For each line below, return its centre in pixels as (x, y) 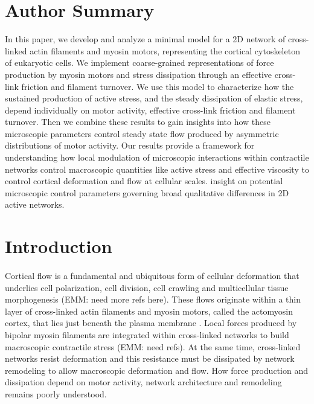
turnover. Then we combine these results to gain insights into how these (138, 122)
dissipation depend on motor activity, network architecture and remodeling (143, 382)
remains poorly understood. (56, 393)
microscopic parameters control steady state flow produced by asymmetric (142, 133)
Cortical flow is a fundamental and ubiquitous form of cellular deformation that (152, 275)
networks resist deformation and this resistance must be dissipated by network (150, 358)
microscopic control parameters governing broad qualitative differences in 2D (147, 192)
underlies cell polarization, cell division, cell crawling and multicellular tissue (147, 287)
